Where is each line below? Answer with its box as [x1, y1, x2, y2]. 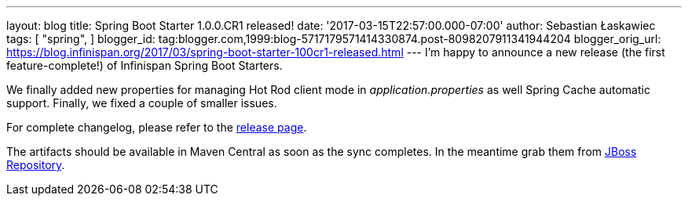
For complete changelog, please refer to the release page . [6, 121, 307, 134]
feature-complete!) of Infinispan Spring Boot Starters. [6, 59, 283, 72]
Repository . [6, 158, 65, 171]
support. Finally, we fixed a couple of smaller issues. [6, 96, 277, 110]
